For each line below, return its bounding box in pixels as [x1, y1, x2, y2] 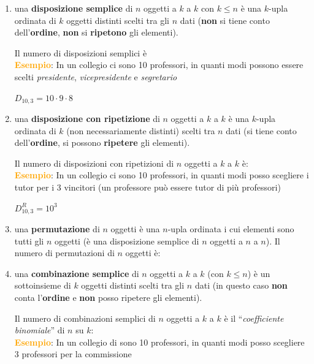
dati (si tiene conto [226, 124, 297, 137]
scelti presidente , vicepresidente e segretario [14, 70, 177, 83]
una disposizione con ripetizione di [14, 112, 160, 125]
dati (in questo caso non [194, 279, 288, 292]
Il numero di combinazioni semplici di [14, 311, 156, 324]
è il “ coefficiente [224, 311, 284, 324]
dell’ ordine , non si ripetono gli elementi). [14, 26, 178, 39]
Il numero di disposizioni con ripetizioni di [14, 156, 174, 169]
